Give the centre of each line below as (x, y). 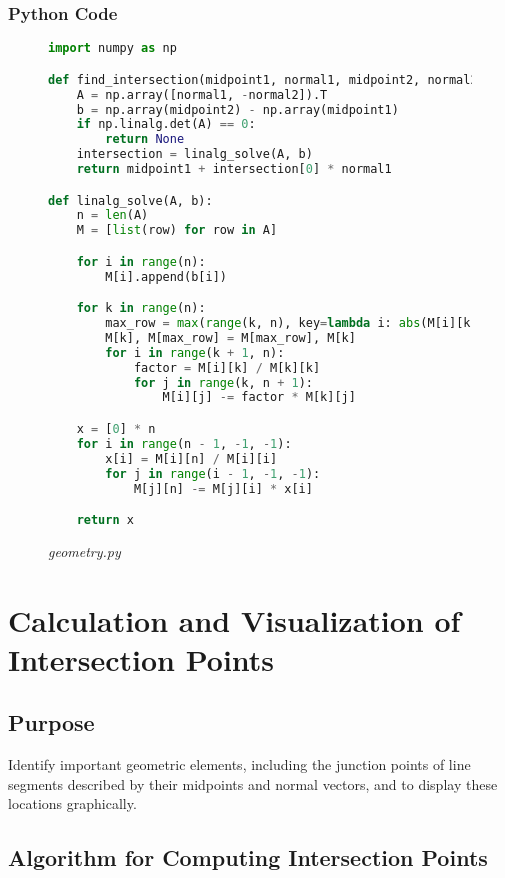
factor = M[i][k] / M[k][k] (227, 367)
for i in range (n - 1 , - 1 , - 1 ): (184, 443)
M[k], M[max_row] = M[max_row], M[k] (230, 337)
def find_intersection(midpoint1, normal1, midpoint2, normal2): (270, 79)
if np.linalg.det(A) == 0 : (166, 124)
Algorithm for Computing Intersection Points (248, 857)
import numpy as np (112, 48)
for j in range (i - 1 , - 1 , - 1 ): (213, 473)
